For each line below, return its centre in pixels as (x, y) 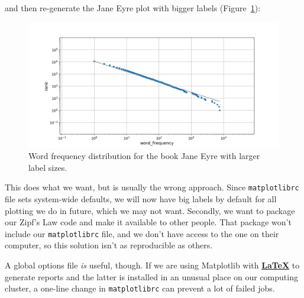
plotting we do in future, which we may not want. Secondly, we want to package (150, 210)
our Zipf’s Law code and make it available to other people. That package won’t (148, 222)
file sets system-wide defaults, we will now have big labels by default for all (141, 199)
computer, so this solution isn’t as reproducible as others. (109, 245)
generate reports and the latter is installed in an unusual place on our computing (151, 276)
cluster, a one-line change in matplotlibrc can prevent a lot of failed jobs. (140, 288)
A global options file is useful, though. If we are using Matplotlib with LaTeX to (152, 265)
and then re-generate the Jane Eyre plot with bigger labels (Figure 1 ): (133, 8)
